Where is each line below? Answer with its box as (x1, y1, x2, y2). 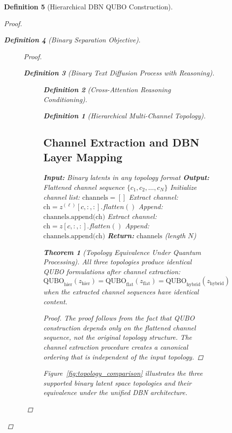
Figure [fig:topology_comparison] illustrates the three (43, 368, 203, 378)
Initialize (170, 181, 197, 192)
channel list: (43, 191, 80, 202)
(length (165, 230, 186, 240)
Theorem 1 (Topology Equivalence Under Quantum (43, 247, 201, 257)
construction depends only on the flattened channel (43, 322, 196, 332)
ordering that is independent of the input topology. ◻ (43, 351, 203, 361)
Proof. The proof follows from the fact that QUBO (43, 313, 195, 323)
